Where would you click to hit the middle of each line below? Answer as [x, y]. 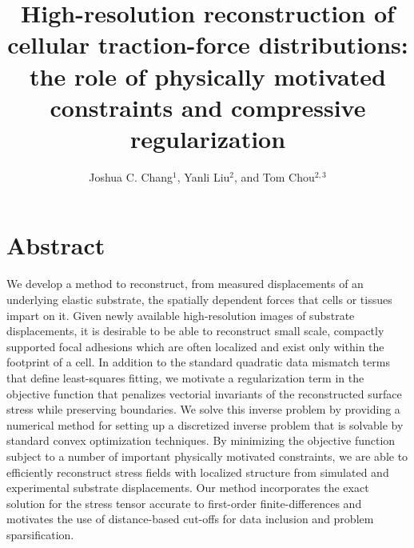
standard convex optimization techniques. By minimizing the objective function [201, 440]
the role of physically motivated [208, 76]
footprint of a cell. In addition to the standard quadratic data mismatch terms [198, 362]
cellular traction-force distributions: [208, 44]
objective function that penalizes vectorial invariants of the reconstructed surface [204, 393]
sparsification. [40, 534]
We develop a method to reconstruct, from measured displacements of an [185, 284]
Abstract [56, 245]
